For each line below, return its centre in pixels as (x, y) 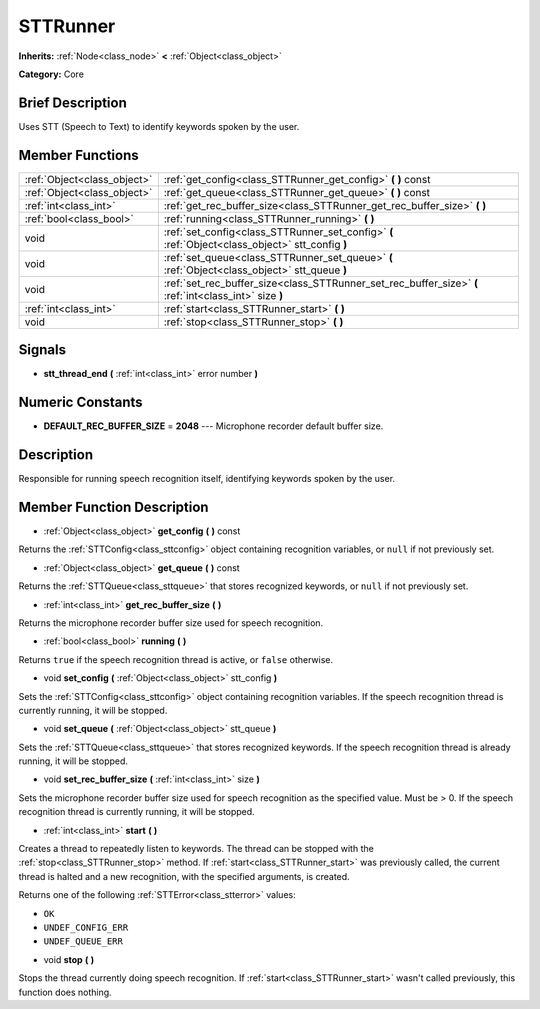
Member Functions (78, 155)
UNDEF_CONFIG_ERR (86, 927)
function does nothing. (65, 992)
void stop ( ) (69, 959)
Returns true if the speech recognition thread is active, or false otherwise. (176, 659)
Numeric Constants (81, 402)
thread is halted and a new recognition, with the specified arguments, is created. (184, 876)
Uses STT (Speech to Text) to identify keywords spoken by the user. (159, 126)
